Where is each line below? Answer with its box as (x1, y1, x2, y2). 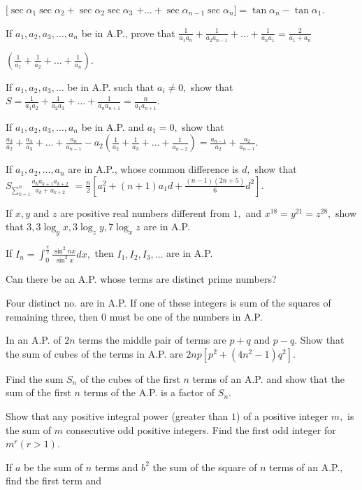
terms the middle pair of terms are (78, 332, 226, 347)
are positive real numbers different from (60, 205, 230, 220)
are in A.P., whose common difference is (68, 162, 239, 176)
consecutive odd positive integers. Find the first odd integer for (66, 422, 336, 437)
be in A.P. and (81, 119, 144, 134)
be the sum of (24, 459, 83, 474)
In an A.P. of (6, 332, 61, 347)
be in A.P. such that (67, 79, 154, 94)
